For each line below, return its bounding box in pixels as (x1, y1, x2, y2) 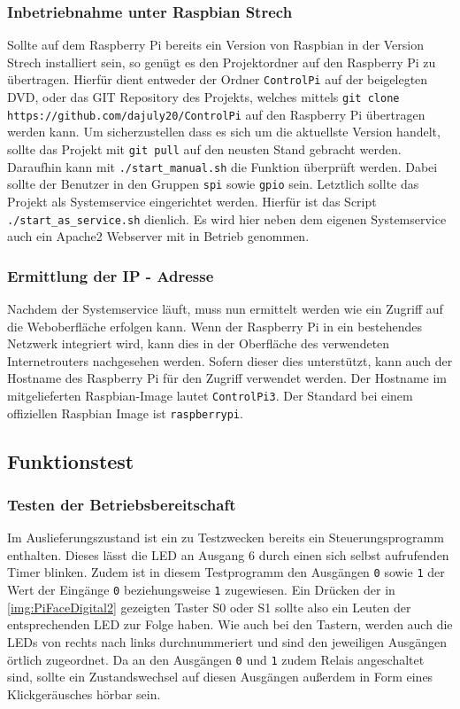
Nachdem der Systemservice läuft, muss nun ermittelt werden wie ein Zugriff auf (7, 300, 443, 317)
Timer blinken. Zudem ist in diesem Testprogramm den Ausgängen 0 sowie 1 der (7, 563, 445, 581)
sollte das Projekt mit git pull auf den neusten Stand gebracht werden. (7, 139, 402, 158)
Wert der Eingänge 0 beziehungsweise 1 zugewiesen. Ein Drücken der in (7, 580, 395, 599)
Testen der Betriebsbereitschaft (7, 493, 236, 515)
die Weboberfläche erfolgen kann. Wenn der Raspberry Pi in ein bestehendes (7, 316, 423, 335)
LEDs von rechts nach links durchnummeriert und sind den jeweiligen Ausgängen (7, 632, 447, 651)
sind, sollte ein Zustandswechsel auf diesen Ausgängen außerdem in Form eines (7, 667, 433, 686)
